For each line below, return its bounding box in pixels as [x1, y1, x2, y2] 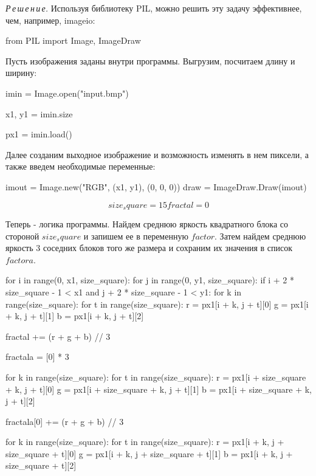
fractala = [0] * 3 [5, 350, 69, 363]
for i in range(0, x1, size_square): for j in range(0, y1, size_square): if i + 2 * [5, 274, 294, 286]
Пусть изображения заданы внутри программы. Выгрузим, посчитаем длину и [5, 54, 295, 67]
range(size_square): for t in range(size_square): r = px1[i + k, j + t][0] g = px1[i [5, 297, 309, 310]
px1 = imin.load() [5, 128, 72, 140]
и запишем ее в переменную [83, 229, 188, 242]
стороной [5, 229, 39, 242]
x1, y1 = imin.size [5, 107, 73, 120]
